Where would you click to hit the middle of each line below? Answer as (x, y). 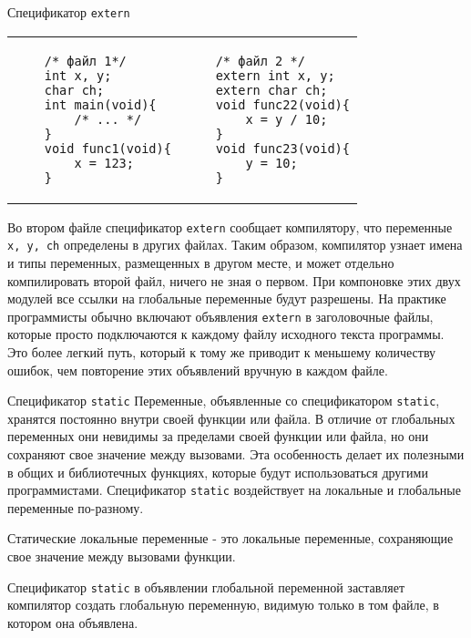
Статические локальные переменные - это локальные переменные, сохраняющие (230, 538)
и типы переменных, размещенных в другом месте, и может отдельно (201, 262)
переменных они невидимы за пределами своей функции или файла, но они (218, 436)
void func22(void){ (282, 104)
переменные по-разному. (76, 507)
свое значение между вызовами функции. (122, 556)
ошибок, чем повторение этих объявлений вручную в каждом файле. (198, 370)
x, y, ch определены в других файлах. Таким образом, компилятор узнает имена (235, 245)
